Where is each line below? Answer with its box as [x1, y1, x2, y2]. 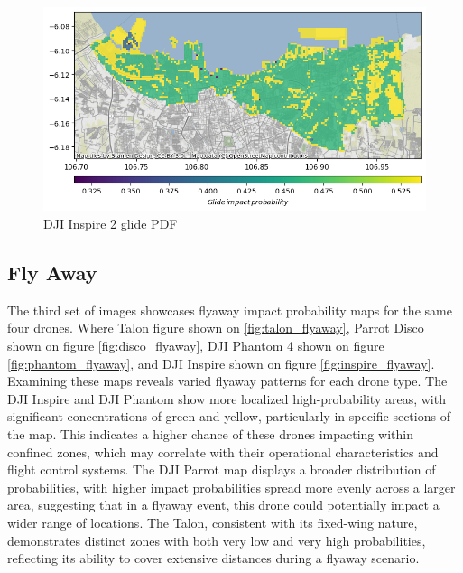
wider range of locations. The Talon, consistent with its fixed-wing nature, [7, 513, 418, 532]
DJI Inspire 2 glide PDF [43, 214, 178, 233]
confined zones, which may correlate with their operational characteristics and [7, 442, 439, 461]
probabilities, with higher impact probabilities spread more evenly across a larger [7, 477, 456, 496]
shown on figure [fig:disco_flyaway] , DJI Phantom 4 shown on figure [7, 336, 384, 355]
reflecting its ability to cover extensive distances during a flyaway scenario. [7, 549, 420, 568]
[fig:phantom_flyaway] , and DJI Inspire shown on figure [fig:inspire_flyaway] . [7, 353, 435, 372]
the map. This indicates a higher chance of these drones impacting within [7, 425, 413, 444]
